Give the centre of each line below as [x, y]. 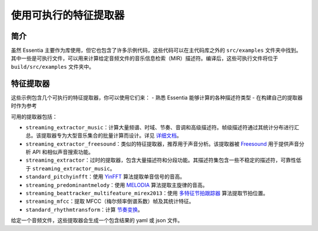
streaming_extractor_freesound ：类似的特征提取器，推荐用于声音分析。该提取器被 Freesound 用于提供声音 [163, 143]
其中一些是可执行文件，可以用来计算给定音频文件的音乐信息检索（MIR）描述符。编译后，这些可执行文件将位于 [145, 58]
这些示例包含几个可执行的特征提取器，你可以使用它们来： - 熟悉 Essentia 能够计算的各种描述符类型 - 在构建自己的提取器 [157, 98]
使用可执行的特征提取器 [68, 15]
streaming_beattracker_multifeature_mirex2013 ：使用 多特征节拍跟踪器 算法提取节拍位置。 [147, 193]
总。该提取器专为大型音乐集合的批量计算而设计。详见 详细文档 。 [104, 136]
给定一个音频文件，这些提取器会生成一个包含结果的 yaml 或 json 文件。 [97, 220]
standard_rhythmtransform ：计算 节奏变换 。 [85, 209]
